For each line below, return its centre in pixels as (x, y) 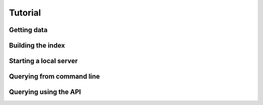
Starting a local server (43, 61)
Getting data (28, 30)
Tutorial (25, 13)
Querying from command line (54, 77)
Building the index (37, 45)
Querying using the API (45, 92)
